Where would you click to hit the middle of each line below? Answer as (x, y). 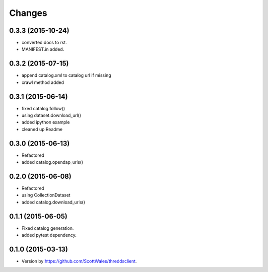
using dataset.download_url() (51, 115)
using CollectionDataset (46, 195)
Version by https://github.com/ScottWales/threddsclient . (79, 261)
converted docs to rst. (44, 43)
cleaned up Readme (42, 129)
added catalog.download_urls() (53, 202)
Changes (28, 13)
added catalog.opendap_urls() (53, 162)
